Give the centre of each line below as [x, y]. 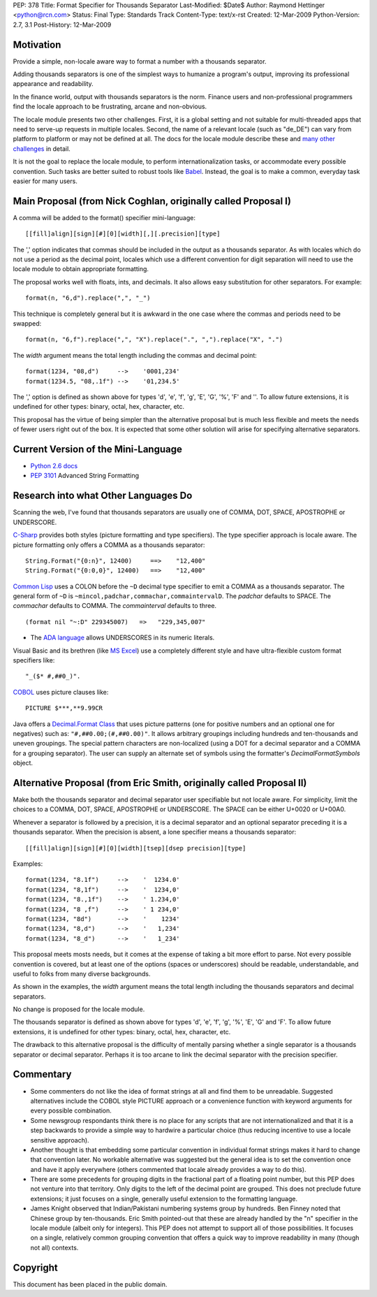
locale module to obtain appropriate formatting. [81, 269]
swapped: [27, 324]
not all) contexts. [54, 1247]
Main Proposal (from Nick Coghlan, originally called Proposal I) [152, 201]
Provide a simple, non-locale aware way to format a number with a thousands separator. [140, 61]
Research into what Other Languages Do [103, 496]
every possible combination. [71, 1110]
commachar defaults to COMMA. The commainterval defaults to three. [114, 606]
